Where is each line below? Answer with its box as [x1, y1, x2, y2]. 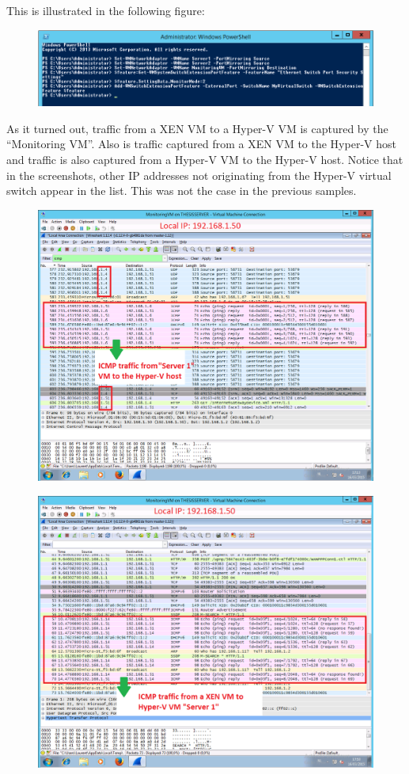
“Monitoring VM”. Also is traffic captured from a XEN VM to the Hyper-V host [6, 135, 396, 152]
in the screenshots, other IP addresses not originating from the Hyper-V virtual [6, 166, 392, 183]
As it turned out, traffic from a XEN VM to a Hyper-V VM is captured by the [6, 120, 388, 136]
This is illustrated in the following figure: [6, 2, 205, 18]
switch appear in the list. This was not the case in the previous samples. [6, 182, 357, 199]
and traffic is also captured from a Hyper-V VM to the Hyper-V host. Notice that [6, 151, 403, 167]
